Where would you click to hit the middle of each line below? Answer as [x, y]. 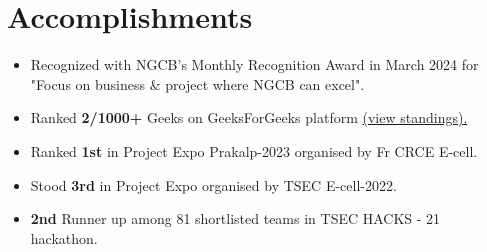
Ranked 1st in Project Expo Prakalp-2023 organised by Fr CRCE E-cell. [254, 150]
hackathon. [64, 237]
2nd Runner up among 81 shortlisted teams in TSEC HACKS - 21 [235, 218]
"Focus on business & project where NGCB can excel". [197, 83]
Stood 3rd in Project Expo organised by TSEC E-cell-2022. [213, 184]
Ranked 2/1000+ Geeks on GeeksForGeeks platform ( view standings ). [249, 117]
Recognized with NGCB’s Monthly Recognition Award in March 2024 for [254, 64]
